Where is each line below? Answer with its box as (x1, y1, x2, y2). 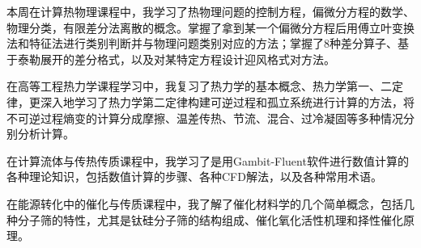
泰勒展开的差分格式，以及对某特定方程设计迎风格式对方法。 (17, 50, 335, 67)
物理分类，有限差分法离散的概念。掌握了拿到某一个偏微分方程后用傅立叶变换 (6, 19, 415, 36)
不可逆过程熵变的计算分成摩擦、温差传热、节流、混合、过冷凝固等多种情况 (6, 109, 403, 126)
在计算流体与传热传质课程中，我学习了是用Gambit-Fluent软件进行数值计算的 (6, 152, 409, 169)
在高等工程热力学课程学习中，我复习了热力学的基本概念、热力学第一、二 (6, 78, 392, 95)
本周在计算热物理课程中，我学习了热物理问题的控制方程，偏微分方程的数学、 (6, 3, 415, 19)
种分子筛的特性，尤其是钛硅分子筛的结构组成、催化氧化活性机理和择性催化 (6, 211, 403, 228)
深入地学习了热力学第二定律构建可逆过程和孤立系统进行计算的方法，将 (40, 93, 415, 110)
